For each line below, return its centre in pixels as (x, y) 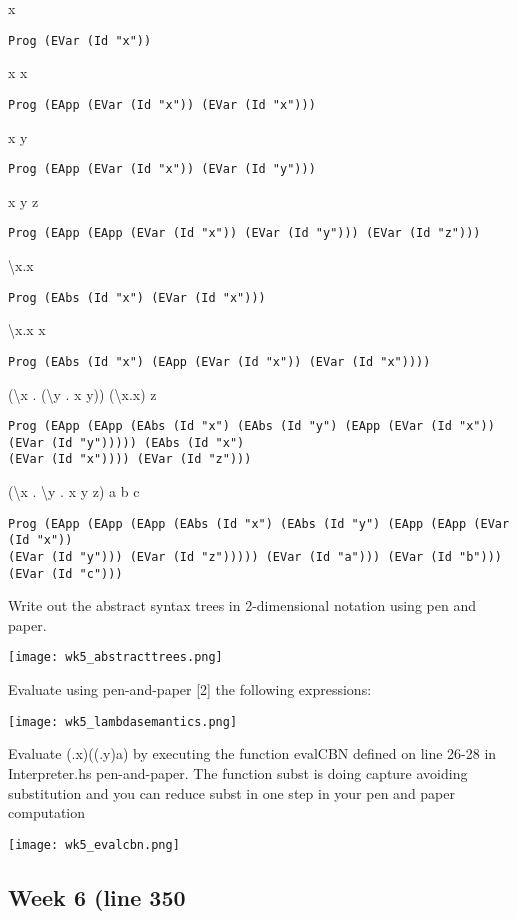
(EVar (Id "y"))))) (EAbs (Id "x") (126, 442)
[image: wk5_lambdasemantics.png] (123, 721)
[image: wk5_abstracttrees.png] (115, 657)
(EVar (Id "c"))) (65, 573)
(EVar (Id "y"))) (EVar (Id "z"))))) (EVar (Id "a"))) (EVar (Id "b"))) (255, 556)
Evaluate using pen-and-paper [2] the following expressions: (190, 689)
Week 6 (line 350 (97, 896)
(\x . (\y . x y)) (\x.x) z (82, 393)
